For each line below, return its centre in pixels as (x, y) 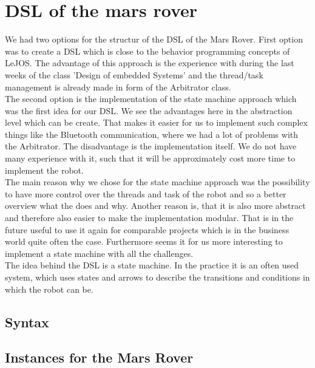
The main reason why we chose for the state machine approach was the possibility (157, 182)
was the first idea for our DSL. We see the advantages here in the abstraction (149, 110)
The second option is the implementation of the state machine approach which (151, 99)
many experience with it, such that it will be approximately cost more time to (150, 158)
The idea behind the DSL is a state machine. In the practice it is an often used (152, 265)
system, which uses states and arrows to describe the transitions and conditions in (157, 277)
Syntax (27, 322)
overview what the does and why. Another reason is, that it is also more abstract (155, 206)
